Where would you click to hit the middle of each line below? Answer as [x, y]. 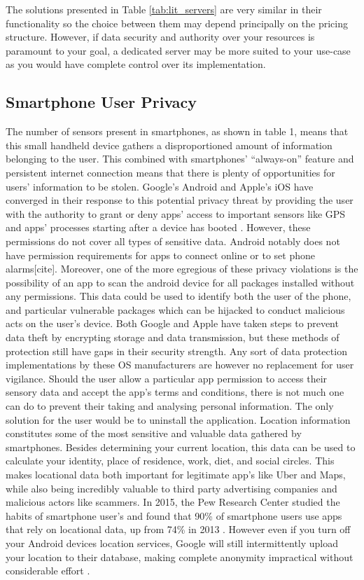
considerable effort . [48, 571]
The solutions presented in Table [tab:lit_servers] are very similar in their [164, 9]
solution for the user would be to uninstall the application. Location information [178, 419]
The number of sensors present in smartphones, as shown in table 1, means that [177, 131]
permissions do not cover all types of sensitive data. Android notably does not [173, 241]
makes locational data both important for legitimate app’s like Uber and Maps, [176, 475]
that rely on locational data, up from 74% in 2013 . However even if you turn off [178, 529]
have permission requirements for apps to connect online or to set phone [160, 255]
